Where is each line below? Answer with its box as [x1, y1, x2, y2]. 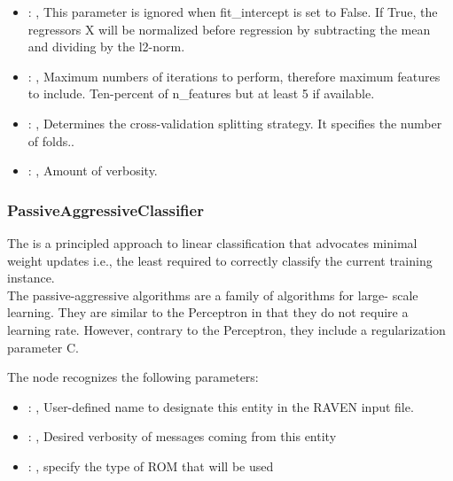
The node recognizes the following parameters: [7, 368, 259, 386]
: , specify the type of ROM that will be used [27, 456, 274, 475]
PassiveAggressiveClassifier [7, 198, 204, 221]
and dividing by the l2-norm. [27, 37, 185, 56]
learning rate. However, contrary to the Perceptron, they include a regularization [7, 320, 446, 338]
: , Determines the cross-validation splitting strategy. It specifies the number [27, 113, 442, 132]
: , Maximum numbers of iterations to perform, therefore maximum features [27, 66, 441, 85]
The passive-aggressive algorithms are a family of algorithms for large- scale [7, 285, 418, 304]
